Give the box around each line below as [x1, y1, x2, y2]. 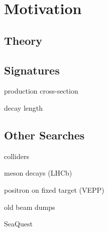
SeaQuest [4, 218, 33, 229]
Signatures [4, 62, 60, 78]
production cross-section [4, 86, 78, 96]
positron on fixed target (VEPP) [4, 184, 104, 195]
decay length [4, 102, 43, 113]
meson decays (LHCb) [4, 168, 72, 178]
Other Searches [4, 127, 85, 142]
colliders [4, 150, 29, 161]
